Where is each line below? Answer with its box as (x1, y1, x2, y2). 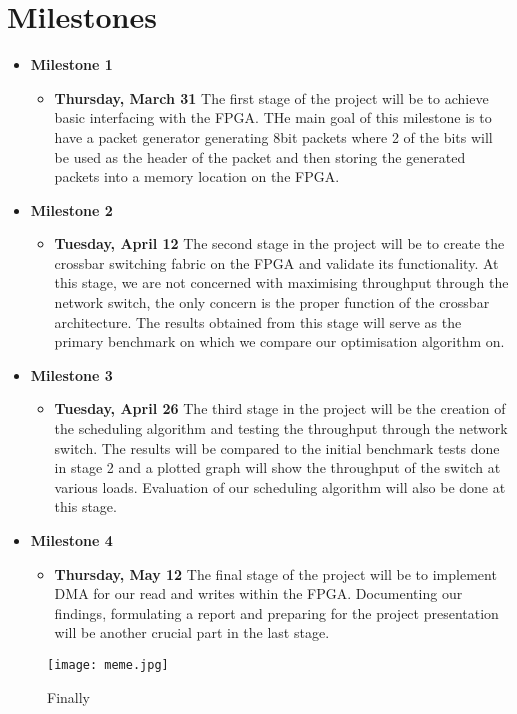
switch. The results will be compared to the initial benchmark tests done (54, 437, 500, 458)
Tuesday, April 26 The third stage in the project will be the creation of (54, 398, 506, 419)
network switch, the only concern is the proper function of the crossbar (54, 292, 490, 313)
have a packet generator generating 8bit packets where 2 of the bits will (54, 126, 493, 147)
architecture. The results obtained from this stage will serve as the (54, 311, 462, 332)
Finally (47, 686, 90, 707)
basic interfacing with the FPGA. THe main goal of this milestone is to (54, 107, 492, 128)
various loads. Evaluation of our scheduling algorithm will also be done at (54, 476, 506, 497)
